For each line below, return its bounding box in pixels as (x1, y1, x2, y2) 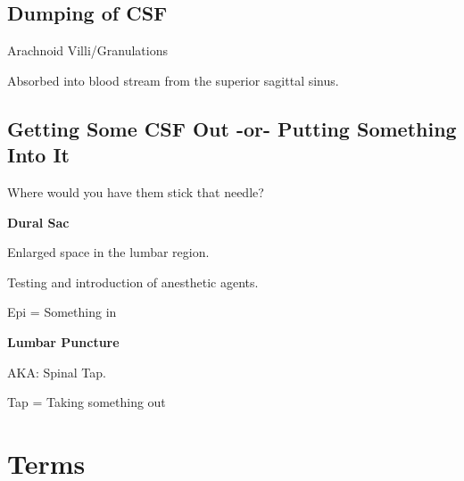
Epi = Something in (7, 303, 117, 321)
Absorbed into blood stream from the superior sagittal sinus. (7, 70, 339, 89)
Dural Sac (7, 212, 70, 231)
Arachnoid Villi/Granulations (7, 41, 168, 60)
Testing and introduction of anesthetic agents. (7, 272, 259, 291)
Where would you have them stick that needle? (7, 182, 264, 201)
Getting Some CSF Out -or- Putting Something (7, 114, 457, 142)
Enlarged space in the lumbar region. (7, 243, 210, 261)
